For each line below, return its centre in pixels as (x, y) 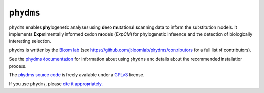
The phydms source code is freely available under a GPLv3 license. (77, 75)
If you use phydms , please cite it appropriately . (56, 84)
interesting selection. (30, 41)
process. (18, 66)
